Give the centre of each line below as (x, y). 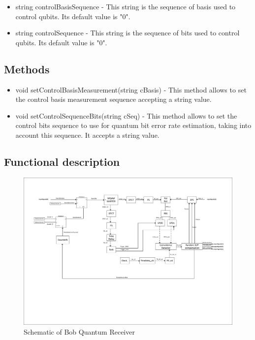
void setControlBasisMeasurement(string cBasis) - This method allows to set (131, 89)
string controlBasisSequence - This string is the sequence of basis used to (126, 6)
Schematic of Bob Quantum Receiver (79, 331)
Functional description (62, 161)
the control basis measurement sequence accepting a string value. (113, 99)
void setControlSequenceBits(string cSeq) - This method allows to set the (126, 115)
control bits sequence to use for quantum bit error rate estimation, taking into (133, 125)
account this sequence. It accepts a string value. (87, 135)
